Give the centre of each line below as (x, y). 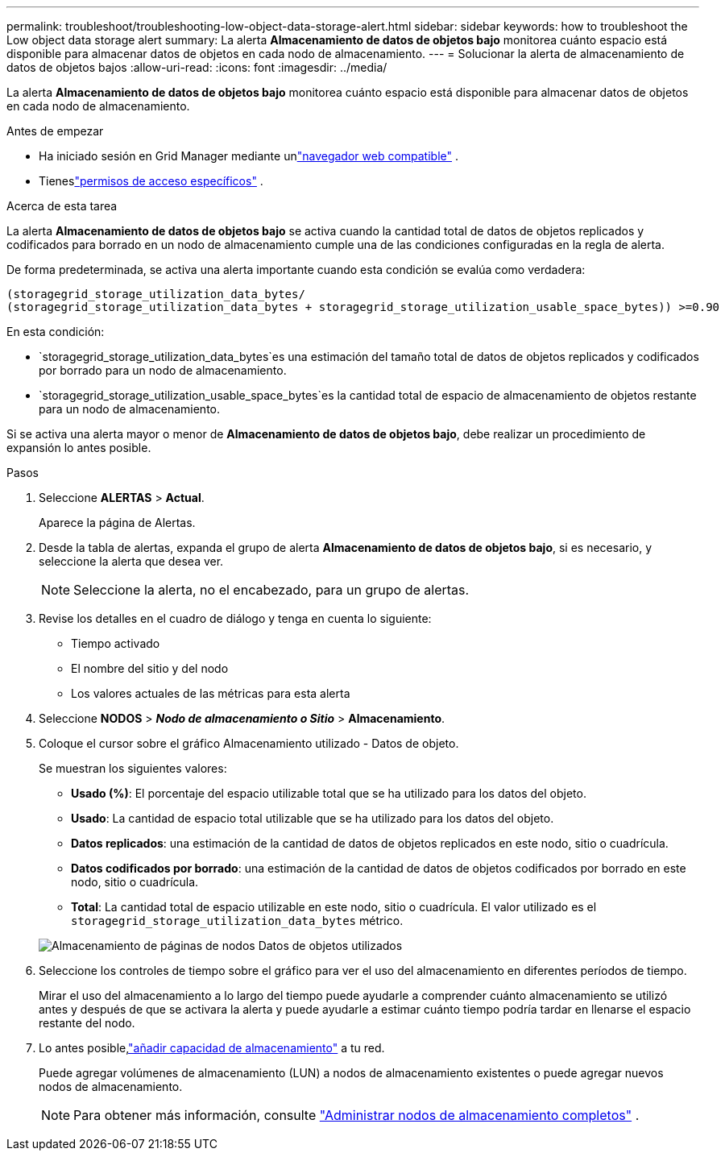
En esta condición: (56, 332)
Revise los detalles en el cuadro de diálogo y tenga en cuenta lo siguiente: (235, 618)
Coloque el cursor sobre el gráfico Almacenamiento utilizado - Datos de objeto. (249, 743)
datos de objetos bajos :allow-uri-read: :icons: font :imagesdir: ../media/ (197, 67)
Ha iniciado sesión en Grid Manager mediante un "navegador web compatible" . (249, 156)
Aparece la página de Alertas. (117, 523)
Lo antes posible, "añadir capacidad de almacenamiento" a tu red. (212, 1048)
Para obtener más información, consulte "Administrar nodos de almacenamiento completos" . (356, 1115)
